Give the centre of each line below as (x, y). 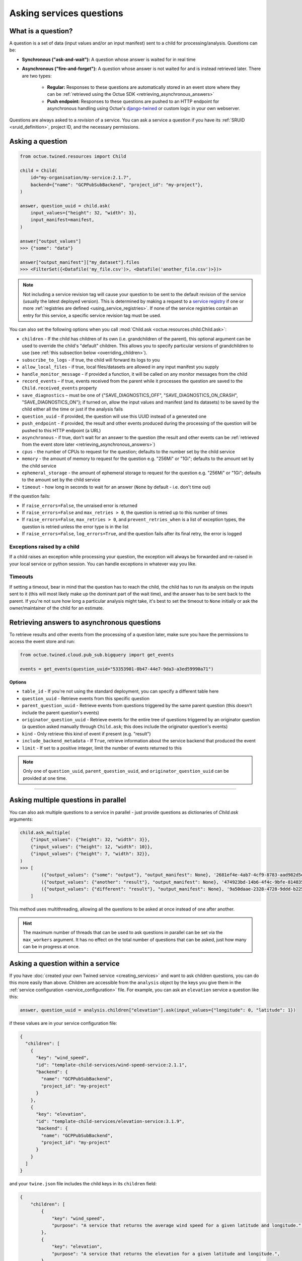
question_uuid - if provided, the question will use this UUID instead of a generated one (114, 416)
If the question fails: (30, 496)
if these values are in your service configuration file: (63, 1023)
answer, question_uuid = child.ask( (65, 206)
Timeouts (21, 577)
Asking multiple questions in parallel (68, 800)
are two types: (37, 76)
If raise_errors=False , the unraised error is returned (80, 505)
